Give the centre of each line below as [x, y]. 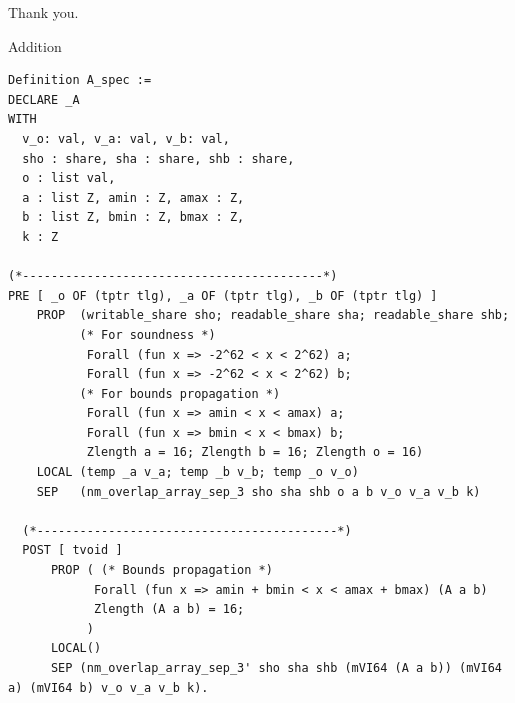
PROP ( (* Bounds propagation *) [161, 570]
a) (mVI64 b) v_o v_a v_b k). [108, 687]
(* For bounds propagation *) [180, 393]
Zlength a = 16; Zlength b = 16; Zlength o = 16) [255, 452]
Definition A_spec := [80, 80]
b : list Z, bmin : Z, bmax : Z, [133, 217]
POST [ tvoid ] [72, 550]
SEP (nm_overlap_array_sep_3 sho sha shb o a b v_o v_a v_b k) [258, 491]
